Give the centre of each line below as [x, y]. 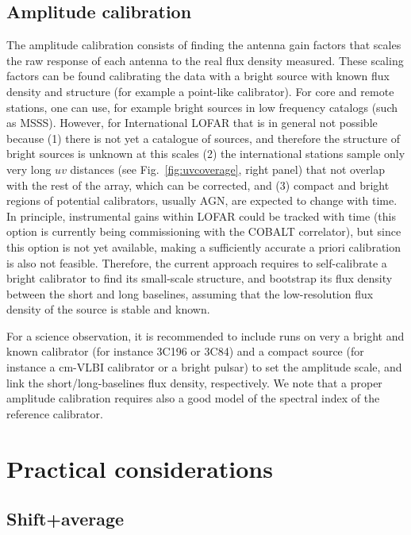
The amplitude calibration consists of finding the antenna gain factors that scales [204, 45]
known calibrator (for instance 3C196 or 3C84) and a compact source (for [185, 351]
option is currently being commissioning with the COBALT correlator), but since [204, 231]
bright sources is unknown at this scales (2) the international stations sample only [206, 154]
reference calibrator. [55, 413]
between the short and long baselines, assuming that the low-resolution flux [190, 293]
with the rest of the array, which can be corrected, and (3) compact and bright [198, 185]
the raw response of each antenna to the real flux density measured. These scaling [205, 60]
